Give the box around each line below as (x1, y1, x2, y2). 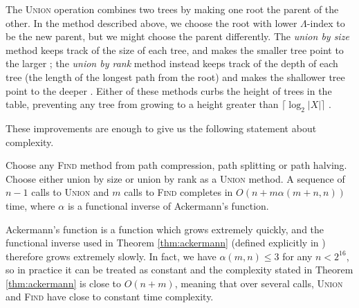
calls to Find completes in (124, 185, 233, 199)
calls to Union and (31, 185, 109, 199)
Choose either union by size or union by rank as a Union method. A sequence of (6, 171, 345, 185)
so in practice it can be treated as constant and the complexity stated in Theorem (6, 262, 353, 277)
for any (282, 248, 313, 263)
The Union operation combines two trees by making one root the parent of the (6, 2, 339, 16)
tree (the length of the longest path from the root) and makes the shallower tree (6, 69, 345, 84)
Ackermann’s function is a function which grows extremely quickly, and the (6, 221, 324, 236)
